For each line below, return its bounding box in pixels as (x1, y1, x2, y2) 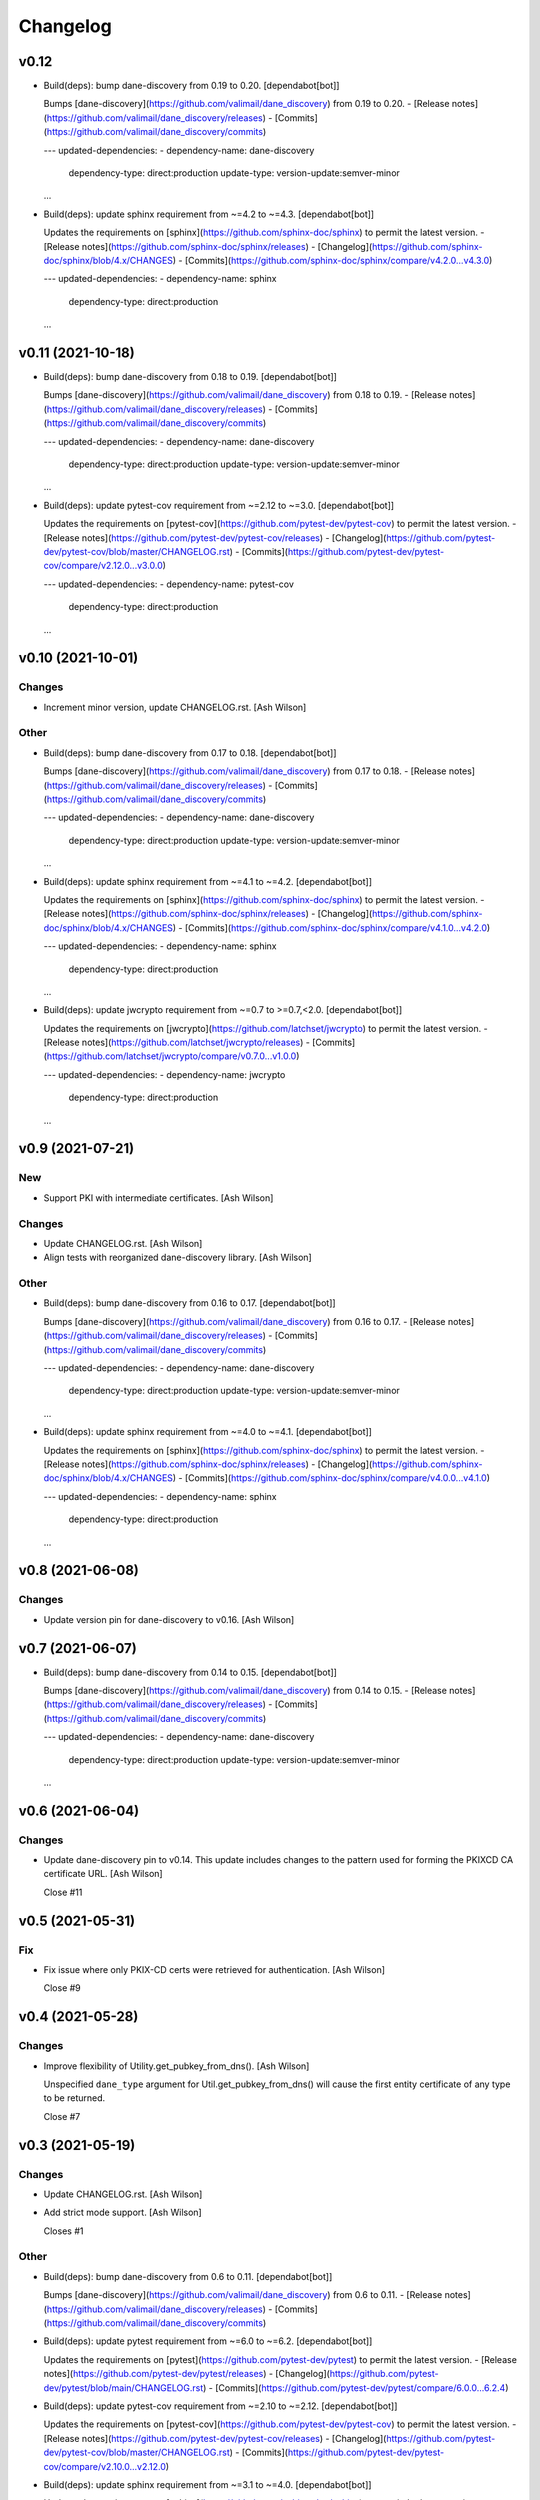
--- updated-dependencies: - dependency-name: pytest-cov (43, 578, 295, 590)
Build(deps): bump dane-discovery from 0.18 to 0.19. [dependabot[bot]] (43, 371, 337, 383)
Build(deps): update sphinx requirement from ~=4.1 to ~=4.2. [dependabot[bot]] (43, 875, 372, 887)
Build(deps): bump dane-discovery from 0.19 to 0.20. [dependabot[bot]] (43, 80, 340, 92)
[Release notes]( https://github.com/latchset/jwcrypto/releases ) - (43, 1036, 310, 1049)
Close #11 (43, 1886, 83, 1898)
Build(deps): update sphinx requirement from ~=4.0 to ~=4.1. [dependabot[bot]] (43, 1426, 372, 1438)
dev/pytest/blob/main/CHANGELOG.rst (43, 2381, 204, 2394)
